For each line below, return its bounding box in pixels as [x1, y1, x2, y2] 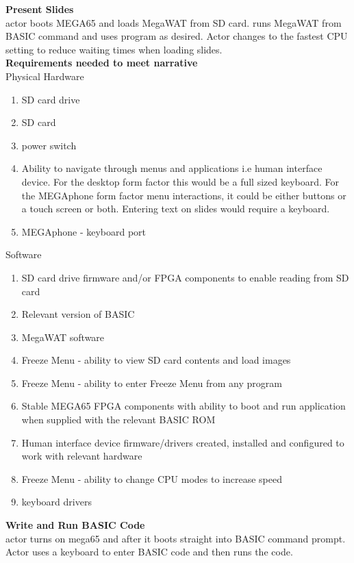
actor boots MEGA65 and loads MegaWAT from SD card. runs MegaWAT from [5, 15, 342, 29]
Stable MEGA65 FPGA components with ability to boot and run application [21, 399, 346, 413]
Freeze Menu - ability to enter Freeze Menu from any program [21, 375, 282, 390]
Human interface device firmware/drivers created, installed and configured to [21, 435, 344, 449]
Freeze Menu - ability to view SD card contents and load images [21, 353, 291, 367]
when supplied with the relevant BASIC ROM [21, 412, 216, 427]
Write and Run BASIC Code [5, 518, 145, 532]
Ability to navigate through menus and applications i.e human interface [21, 161, 323, 175]
